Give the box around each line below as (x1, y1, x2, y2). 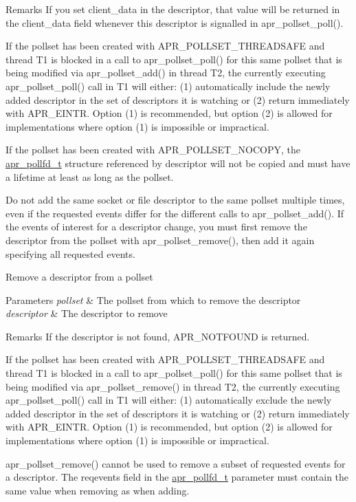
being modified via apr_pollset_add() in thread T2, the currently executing (5, 65, 326, 80)
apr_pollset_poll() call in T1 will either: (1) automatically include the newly (5, 78, 331, 93)
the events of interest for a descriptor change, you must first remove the (5, 219, 307, 234)
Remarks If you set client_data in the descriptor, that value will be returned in (5, 2, 340, 16)
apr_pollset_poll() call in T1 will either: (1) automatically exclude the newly (5, 393, 332, 407)
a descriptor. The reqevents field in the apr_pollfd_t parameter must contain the (5, 470, 349, 484)
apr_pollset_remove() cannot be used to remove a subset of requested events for (5, 456, 346, 470)
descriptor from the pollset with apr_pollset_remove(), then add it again (5, 232, 315, 247)
